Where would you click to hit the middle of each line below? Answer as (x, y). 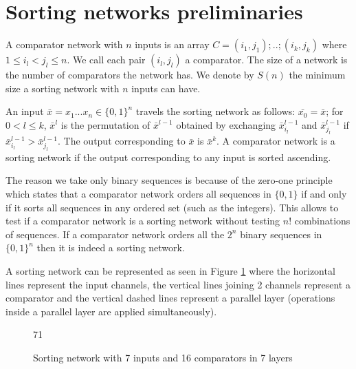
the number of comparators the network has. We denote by (130, 75)
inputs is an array (172, 44)
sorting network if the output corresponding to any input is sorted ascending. (168, 157)
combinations (322, 221)
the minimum (317, 75)
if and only (324, 194)
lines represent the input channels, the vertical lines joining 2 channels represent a (178, 284)
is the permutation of (105, 124)
